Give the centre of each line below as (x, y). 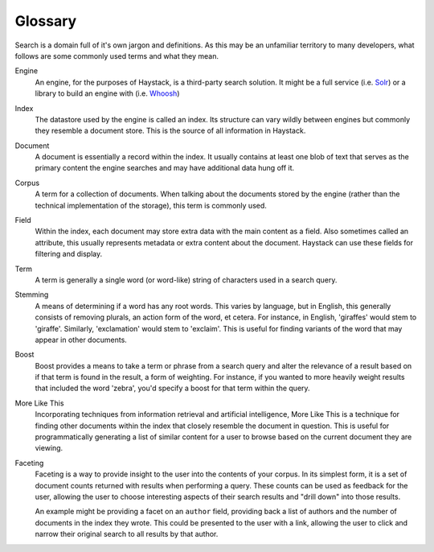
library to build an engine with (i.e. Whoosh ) (107, 93)
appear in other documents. (81, 340)
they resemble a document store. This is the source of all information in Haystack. (170, 131)
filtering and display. (69, 254)
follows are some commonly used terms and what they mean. (117, 56)
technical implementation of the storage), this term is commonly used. (151, 205)
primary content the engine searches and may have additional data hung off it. (165, 168)
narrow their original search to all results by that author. (127, 534)
